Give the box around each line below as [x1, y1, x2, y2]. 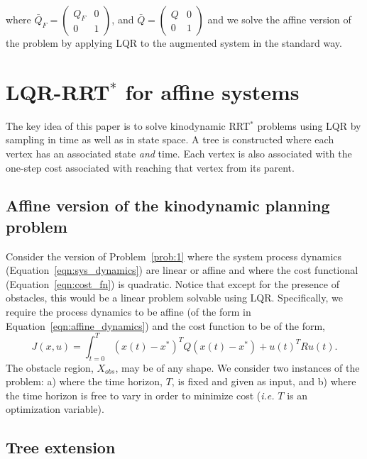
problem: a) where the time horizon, [6, 374, 163, 389]
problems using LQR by [257, 118, 361, 133]
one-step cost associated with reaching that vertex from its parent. [6, 160, 295, 175]
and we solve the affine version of [207, 12, 351, 26]
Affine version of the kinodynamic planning [6, 194, 330, 216]
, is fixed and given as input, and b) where [171, 374, 356, 389]
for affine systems [125, 77, 300, 106]
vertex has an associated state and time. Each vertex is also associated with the [6, 145, 352, 160]
